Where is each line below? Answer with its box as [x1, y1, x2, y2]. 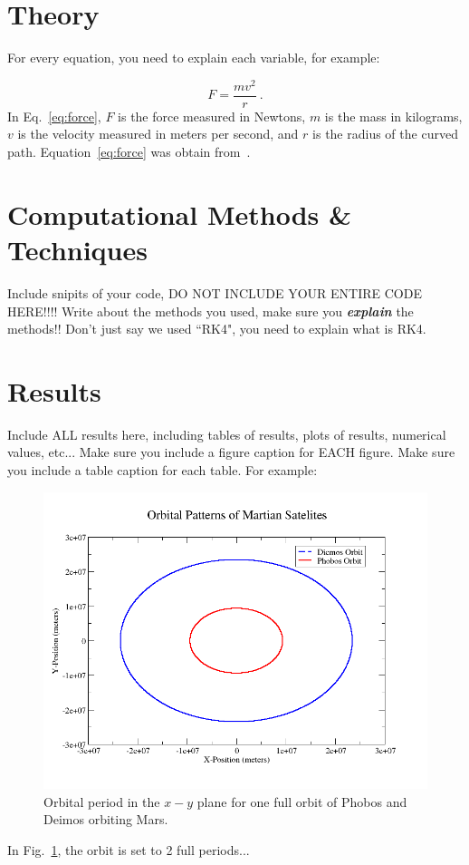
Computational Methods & [7, 195, 351, 232]
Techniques [7, 231, 148, 268]
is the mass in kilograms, [324, 106, 463, 125]
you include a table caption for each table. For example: [7, 461, 318, 480]
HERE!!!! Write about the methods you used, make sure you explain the [7, 301, 414, 320]
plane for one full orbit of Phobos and [196, 792, 407, 811]
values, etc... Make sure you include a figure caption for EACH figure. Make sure [7, 442, 455, 462]
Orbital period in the [43, 792, 160, 811]
